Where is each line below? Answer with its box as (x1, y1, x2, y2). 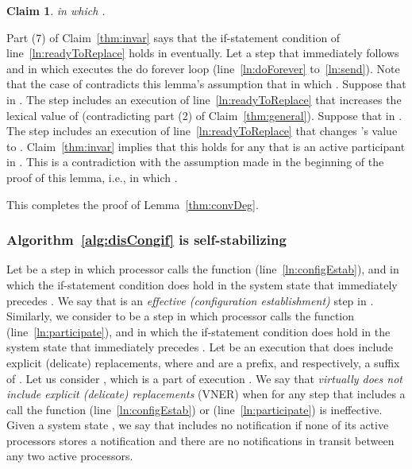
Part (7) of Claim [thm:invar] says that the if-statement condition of (6, 29, 341, 45)
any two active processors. (6, 448, 133, 464)
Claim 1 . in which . (6, 2, 106, 18)
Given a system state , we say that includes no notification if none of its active (6, 417, 389, 433)
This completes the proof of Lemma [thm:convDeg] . (6, 196, 259, 212)
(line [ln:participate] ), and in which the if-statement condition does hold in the (6, 323, 391, 339)
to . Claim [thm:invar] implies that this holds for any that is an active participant (6, 138, 406, 154)
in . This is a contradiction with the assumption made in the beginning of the (6, 153, 384, 170)
